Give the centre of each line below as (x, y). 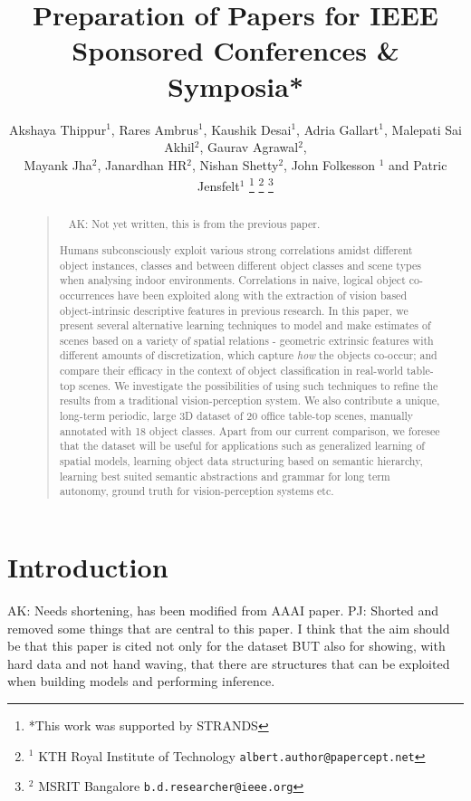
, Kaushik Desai (247, 129)
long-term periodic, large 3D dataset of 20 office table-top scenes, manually (236, 416)
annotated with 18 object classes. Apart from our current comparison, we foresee (250, 430)
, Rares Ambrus (154, 129)
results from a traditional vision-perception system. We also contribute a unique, (250, 400)
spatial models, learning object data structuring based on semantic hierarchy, (241, 461)
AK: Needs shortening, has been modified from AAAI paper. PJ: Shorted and (223, 610)
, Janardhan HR (142, 164)
